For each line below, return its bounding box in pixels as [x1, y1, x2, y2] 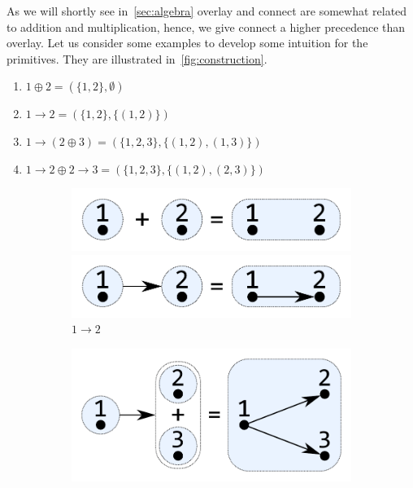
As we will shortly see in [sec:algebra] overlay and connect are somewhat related [7, 2, 407, 19]
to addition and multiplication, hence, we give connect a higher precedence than [7, 18, 406, 35]
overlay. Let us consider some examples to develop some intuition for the [7, 34, 368, 51]
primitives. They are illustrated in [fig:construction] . [7, 50, 267, 67]
